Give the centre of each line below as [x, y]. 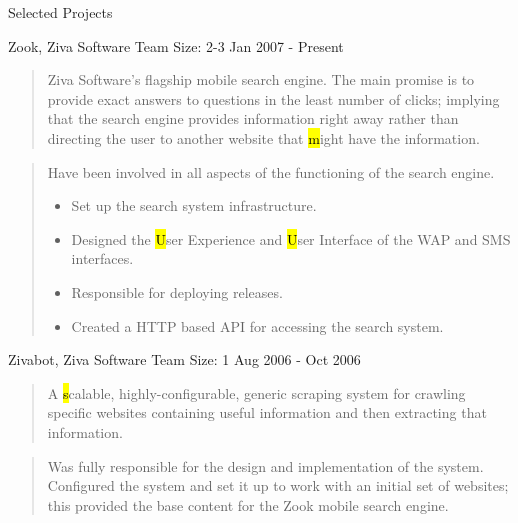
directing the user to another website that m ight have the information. [263, 137]
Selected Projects [60, 12]
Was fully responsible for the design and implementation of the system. [265, 465]
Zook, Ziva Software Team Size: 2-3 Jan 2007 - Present [176, 45]
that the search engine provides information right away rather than [253, 118]
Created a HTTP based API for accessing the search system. [257, 325]
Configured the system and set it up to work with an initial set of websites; [278, 485]
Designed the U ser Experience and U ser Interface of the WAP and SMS [291, 238]
